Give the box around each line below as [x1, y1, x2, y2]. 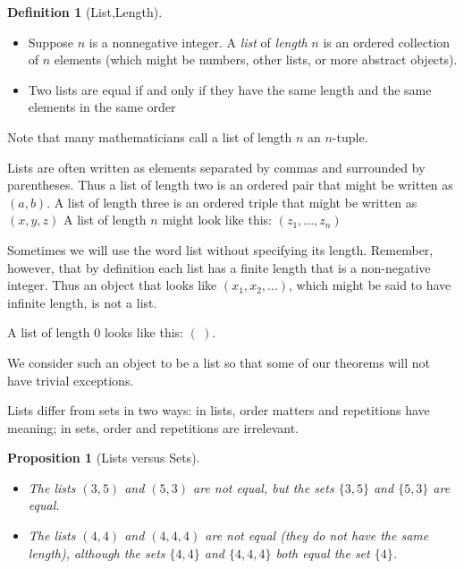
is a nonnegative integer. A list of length [89, 32, 308, 51]
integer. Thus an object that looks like [7, 276, 217, 294]
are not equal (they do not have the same [205, 526, 429, 545]
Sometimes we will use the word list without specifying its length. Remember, [7, 240, 434, 259]
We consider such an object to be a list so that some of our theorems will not [7, 352, 431, 371]
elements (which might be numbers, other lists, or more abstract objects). [54, 50, 458, 69]
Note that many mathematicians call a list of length [7, 127, 292, 146]
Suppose [28, 32, 74, 51]
